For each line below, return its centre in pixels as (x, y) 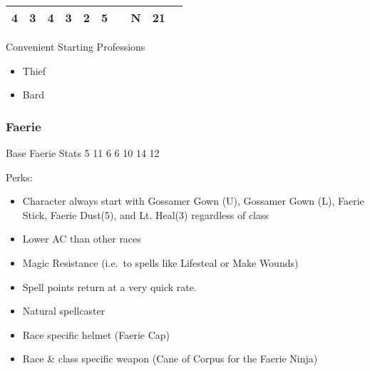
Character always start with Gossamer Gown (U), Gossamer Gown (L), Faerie (193, 201)
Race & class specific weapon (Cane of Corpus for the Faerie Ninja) (170, 359)
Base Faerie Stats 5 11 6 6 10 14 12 (83, 153)
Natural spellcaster (64, 311)
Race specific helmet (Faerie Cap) (96, 334)
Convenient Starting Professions (76, 46)
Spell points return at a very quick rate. (109, 286)
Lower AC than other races (82, 239)
